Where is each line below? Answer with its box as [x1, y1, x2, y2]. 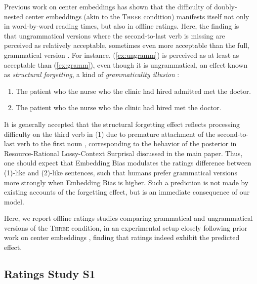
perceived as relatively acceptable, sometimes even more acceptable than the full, [4, 40, 250, 50]
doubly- [214, 1, 237, 11]
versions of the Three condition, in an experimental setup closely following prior [4, 222, 248, 233]
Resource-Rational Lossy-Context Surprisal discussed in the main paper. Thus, [4, 148, 243, 158]
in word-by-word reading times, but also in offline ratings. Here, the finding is [4, 21, 239, 31]
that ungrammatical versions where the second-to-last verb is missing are [4, 30, 225, 41]
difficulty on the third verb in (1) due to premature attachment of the [4, 128, 215, 139]
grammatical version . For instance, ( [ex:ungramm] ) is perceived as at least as [4, 49, 239, 60]
